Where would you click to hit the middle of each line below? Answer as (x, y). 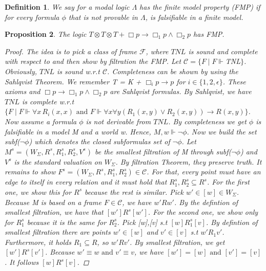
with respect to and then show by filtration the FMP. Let (93, 61)
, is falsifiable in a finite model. (194, 17)
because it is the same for (67, 222)
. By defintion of (232, 222)
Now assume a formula (41, 121)
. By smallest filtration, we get (177, 242)
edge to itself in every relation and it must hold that (86, 182)
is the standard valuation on (58, 161)
